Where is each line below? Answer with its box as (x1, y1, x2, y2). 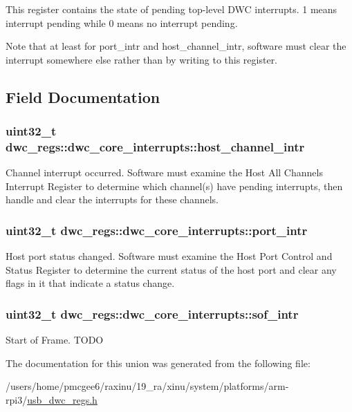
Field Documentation (6, 86, 160, 107)
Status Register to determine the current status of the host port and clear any (6, 262, 337, 277)
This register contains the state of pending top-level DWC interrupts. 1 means (6, 2, 337, 16)
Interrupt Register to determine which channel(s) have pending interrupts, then (6, 178, 343, 193)
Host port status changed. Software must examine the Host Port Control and (6, 249, 333, 263)
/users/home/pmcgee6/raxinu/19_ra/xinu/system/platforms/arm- (6, 379, 289, 393)
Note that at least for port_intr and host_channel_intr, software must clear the (6, 39, 346, 53)
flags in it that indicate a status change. (6, 276, 175, 290)
